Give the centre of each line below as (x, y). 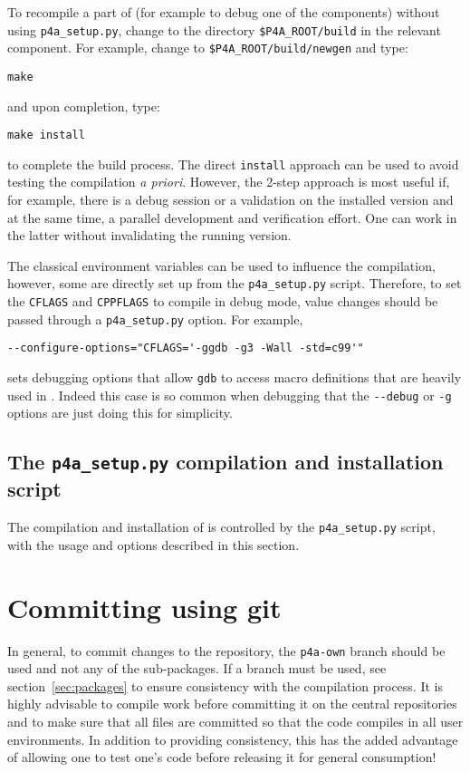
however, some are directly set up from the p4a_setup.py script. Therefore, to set (235, 283)
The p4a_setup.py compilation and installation (225, 462)
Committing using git (144, 607)
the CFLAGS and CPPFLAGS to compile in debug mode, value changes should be (223, 301)
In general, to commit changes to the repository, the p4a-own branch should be (226, 650)
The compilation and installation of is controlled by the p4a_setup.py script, (221, 527)
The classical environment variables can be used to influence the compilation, (221, 265)
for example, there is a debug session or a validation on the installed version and (230, 200)
